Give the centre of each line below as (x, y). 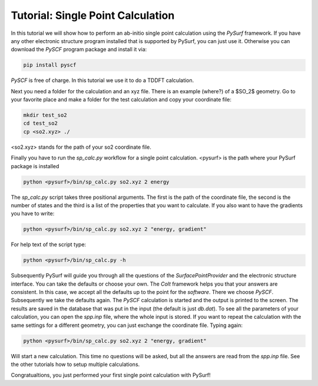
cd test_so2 (41, 123)
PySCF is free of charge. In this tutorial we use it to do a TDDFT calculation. (102, 80)
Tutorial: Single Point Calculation (93, 15)
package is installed (35, 166)
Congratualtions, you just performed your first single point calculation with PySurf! (111, 375)
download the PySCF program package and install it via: (79, 50)
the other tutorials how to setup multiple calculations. (75, 364)
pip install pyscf (50, 65)
